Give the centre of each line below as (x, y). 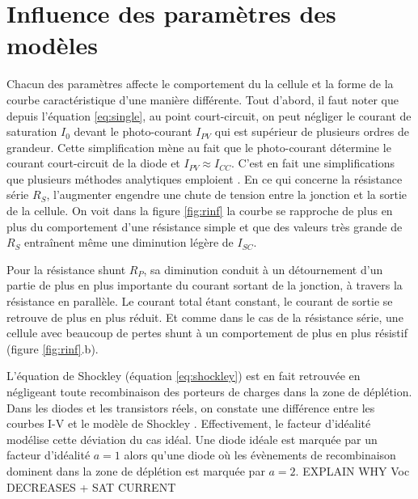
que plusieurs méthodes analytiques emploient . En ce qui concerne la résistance (205, 178)
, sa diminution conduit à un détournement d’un (263, 269)
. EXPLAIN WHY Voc (353, 470)
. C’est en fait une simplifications (313, 163)
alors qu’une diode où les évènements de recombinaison (260, 455)
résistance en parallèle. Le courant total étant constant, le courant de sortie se (200, 301)
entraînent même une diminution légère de (129, 242)
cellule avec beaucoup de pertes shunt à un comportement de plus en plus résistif (207, 333)
